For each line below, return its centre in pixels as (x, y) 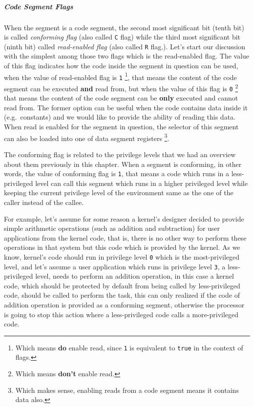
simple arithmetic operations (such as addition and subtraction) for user (112, 228)
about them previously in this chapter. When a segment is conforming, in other (123, 164)
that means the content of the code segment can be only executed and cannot (121, 98)
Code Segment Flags (39, 6)
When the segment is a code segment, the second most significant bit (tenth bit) (124, 27)
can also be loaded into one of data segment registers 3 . (87, 137)
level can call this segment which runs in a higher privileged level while (141, 183)
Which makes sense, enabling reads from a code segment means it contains (127, 390)
